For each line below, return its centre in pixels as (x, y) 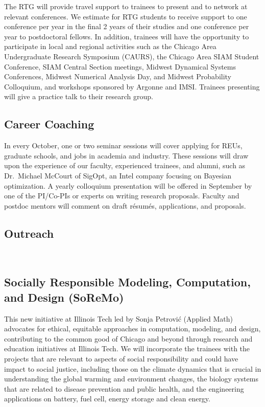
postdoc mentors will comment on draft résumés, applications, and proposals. (125, 205)
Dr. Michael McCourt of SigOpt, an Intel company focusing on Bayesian (118, 175)
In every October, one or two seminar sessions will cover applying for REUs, (123, 145)
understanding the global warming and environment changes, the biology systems (131, 379)
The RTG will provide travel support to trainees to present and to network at (126, 6)
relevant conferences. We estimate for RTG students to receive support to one (126, 16)
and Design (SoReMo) (64, 297)
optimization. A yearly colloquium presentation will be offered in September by (128, 185)
